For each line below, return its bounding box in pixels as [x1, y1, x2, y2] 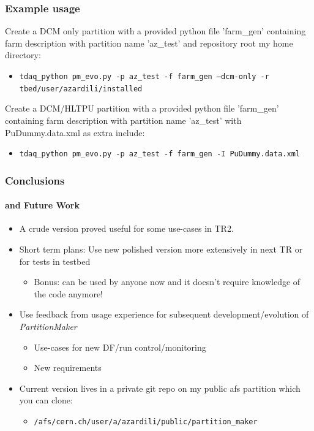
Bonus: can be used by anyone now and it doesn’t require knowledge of [34, 275, 301, 288]
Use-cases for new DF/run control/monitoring [34, 340, 206, 353]
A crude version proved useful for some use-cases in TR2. [19, 222, 234, 235]
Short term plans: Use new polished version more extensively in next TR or [19, 242, 303, 255]
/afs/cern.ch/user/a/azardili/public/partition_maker [34, 417, 258, 426]
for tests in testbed [19, 254, 91, 267]
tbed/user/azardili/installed [19, 84, 143, 93]
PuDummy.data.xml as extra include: [5, 126, 145, 139]
